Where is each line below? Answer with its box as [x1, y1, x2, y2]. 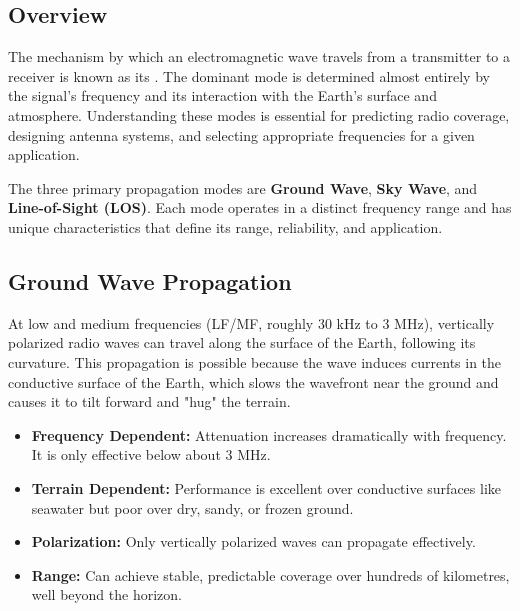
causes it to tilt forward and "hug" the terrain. [8, 391, 291, 412]
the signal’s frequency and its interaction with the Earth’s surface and [8, 85, 437, 106]
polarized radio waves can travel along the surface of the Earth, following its [8, 332, 476, 353]
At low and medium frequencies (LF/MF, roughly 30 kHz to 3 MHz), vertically [8, 312, 495, 333]
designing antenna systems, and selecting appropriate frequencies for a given [8, 124, 475, 145]
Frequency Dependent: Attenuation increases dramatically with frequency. [31, 424, 507, 445]
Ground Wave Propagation [8, 265, 292, 296]
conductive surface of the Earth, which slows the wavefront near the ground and [8, 371, 499, 392]
